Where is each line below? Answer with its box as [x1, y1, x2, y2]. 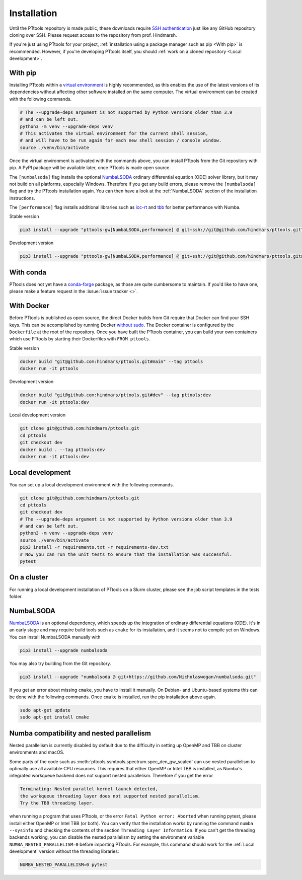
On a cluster [9, 573, 48, 581]
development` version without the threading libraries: [9, 848, 119, 854]
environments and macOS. [9, 749, 65, 755]
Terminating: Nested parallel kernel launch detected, [20, 786, 158, 792]
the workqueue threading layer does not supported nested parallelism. [20, 793, 201, 799]
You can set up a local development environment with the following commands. [9, 481, 174, 488]
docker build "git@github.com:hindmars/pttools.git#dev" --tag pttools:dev [20, 392, 211, 398]
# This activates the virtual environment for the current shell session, [20, 130, 209, 136]
